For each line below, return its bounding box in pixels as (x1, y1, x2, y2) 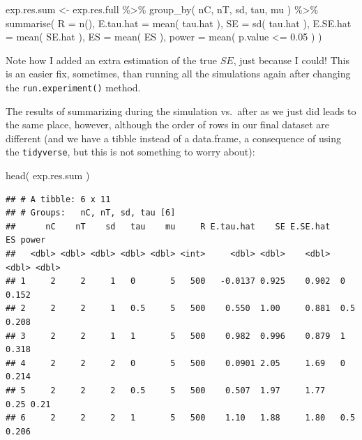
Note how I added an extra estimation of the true (6, 52, 218, 67)
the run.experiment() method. (6, 79, 141, 94)
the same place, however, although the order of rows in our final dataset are (6, 117, 330, 132)
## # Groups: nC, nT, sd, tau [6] (6, 208, 176, 218)
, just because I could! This (233, 52, 349, 67)
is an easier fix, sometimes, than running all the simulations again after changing (6, 66, 351, 81)
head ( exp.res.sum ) (6, 168, 90, 183)
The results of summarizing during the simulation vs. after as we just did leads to (6, 103, 356, 118)
